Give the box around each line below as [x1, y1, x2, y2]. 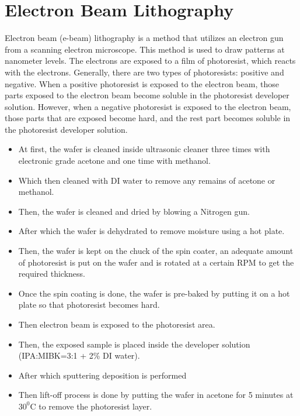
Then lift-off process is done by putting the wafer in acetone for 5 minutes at [18, 389, 294, 401]
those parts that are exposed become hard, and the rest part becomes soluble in [5, 112, 291, 124]
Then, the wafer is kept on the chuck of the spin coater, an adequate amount [18, 245, 294, 257]
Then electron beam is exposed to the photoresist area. [18, 318, 215, 330]
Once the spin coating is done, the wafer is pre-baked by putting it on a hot [18, 287, 290, 299]
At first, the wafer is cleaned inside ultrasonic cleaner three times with [18, 143, 270, 155]
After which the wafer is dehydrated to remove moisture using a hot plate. [18, 225, 285, 237]
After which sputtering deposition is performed [18, 369, 187, 381]
